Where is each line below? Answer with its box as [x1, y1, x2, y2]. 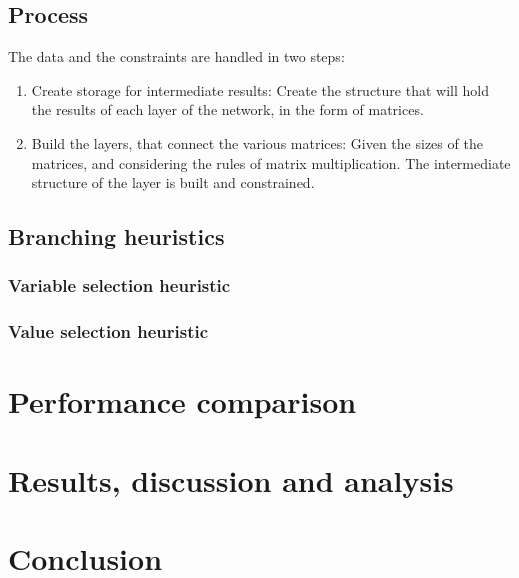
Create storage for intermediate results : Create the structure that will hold [31, 79, 489, 100]
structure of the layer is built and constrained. [31, 172, 315, 193]
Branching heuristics [8, 221, 225, 252]
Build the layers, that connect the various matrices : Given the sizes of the [31, 132, 483, 153]
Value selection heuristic [8, 319, 209, 344]
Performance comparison [8, 381, 357, 422]
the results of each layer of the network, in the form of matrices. [31, 99, 424, 120]
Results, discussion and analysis [8, 459, 454, 500]
